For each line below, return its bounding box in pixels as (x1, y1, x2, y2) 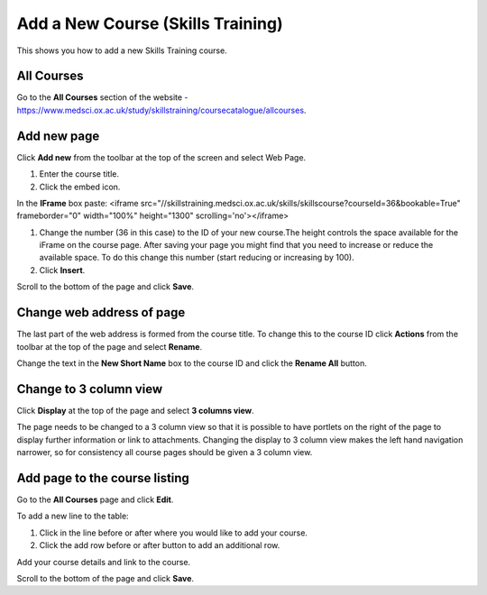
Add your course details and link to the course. (16, 556, 191, 567)
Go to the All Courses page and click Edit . (16, 494, 174, 505)
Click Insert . (39, 264, 86, 275)
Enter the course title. (39, 169, 120, 179)
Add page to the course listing (16, 470, 189, 486)
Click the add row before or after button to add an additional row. (39, 540, 280, 551)
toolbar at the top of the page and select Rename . (16, 341, 203, 352)
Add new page (16, 128, 100, 143)
